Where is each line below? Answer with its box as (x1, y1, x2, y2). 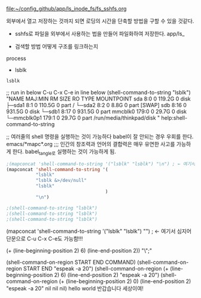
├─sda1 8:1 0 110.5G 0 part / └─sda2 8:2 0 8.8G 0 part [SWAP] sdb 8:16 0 (6, 101, 187, 108)
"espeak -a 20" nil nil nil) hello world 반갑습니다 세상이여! (6, 285, 144, 292)
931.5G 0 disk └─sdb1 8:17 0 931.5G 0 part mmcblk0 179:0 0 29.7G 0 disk (6, 108, 187, 115)
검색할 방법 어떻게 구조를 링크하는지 (14, 43, 99, 50)
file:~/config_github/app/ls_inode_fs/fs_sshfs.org (6, 5, 127, 12)
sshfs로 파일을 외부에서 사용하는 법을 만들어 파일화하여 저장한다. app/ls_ (14, 30, 185, 37)
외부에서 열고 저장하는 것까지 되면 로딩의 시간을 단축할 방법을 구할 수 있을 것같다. (6, 17, 194, 25)
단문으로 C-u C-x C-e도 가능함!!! (6, 235, 83, 242)
